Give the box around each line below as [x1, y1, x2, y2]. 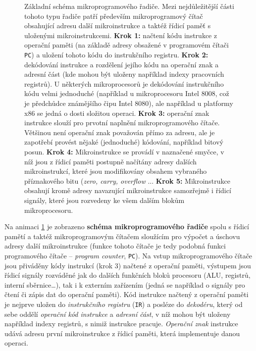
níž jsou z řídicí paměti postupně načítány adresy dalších [24, 156, 197, 166]
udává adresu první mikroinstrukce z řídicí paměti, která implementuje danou [4, 328, 240, 338]
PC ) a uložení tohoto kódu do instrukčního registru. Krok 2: [24, 49, 208, 59]
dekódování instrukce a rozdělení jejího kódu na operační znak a [24, 59, 219, 69]
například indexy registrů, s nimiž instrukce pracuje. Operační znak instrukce [4, 318, 238, 329]
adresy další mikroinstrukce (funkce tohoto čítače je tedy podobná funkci [4, 241, 226, 251]
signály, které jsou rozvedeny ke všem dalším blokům [24, 195, 185, 205]
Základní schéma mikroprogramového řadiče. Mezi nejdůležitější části [24, 1, 234, 11]
